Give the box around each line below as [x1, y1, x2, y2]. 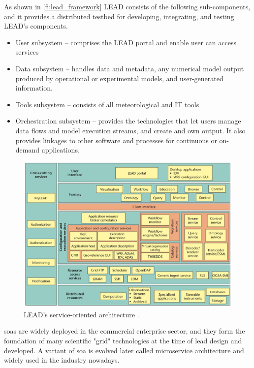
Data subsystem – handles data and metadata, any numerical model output [15, 63, 244, 73]
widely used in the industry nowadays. [4, 355, 120, 365]
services [15, 47, 39, 57]
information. [15, 83, 53, 93]
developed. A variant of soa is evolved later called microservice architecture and [4, 345, 244, 355]
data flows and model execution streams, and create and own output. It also [15, 125, 246, 135]
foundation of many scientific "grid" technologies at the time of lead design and [4, 335, 242, 345]
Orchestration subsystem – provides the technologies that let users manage [15, 116, 241, 126]
